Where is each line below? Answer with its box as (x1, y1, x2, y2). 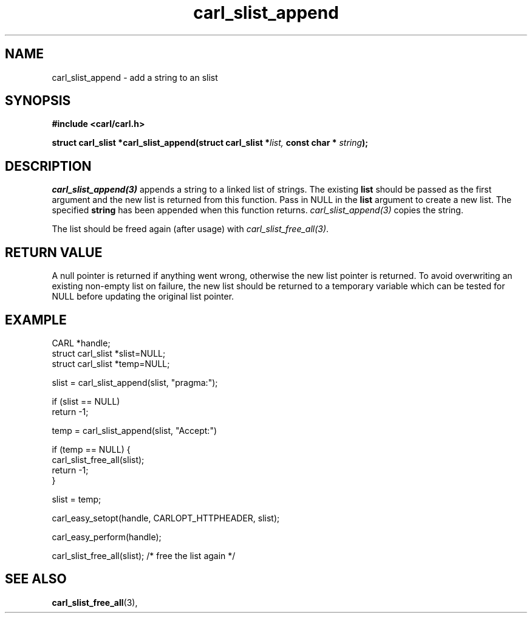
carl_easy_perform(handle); (52, 531, 162, 542)
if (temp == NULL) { (52, 444, 131, 455)
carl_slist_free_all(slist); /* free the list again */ (52, 550, 236, 561)
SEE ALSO (5, 571, 67, 587)
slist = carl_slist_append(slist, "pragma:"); (52, 377, 218, 388)
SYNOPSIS (5, 93, 71, 109)
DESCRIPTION (5, 158, 92, 174)
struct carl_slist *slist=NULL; (52, 348, 166, 359)
